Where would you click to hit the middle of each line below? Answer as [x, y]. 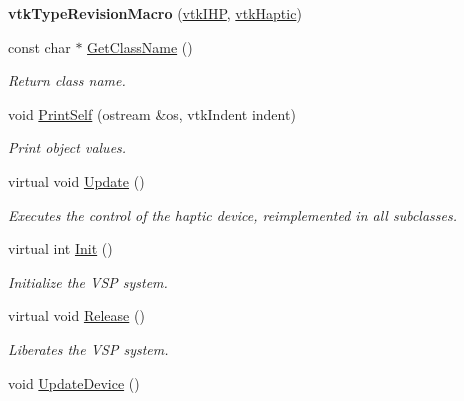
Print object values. [67, 147]
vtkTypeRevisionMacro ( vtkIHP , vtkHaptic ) [155, 13]
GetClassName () [140, 46]
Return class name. [67, 80]
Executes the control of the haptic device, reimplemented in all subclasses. [232, 214]
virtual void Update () [76, 180]
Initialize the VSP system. [88, 281]
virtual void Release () [76, 315]
